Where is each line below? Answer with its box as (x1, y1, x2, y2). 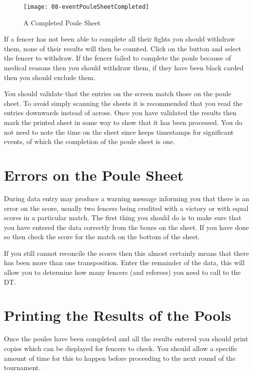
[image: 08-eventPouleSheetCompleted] (23, 3, 149, 10)
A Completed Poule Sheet (23, 17, 101, 27)
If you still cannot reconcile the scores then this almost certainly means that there (4, 248, 249, 258)
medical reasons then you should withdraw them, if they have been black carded (4, 62, 244, 73)
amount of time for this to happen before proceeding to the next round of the (4, 353, 236, 363)
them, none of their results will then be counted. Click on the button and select (4, 43, 241, 53)
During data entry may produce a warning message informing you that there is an (4, 193, 250, 203)
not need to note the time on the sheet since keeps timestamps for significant (4, 126, 234, 137)
